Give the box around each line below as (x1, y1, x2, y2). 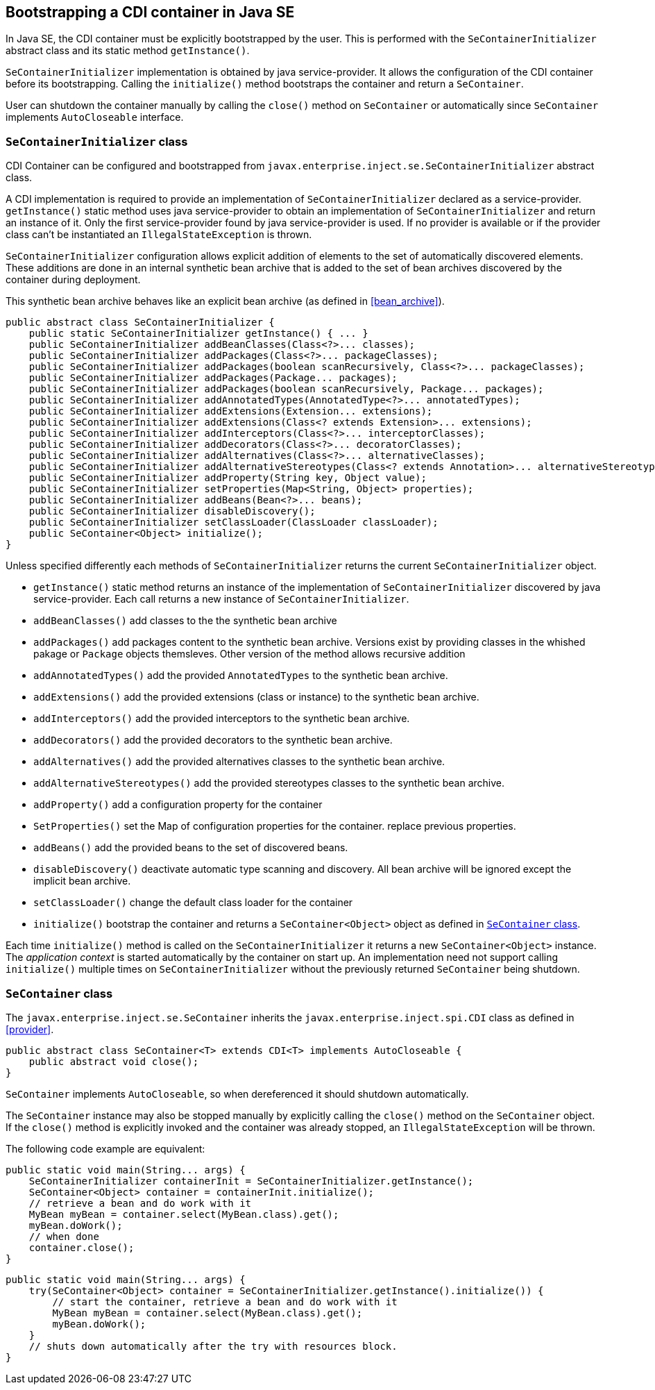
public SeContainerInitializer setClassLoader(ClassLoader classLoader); (28, 517, 439, 528)
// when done (28, 1230, 99, 1242)
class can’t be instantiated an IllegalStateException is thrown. (6, 228, 312, 241)
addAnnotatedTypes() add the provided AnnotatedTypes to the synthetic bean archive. (33, 669, 448, 682)
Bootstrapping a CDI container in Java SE (6, 3, 295, 21)
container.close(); (28, 1241, 135, 1253)
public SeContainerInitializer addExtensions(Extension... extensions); (28, 405, 433, 417)
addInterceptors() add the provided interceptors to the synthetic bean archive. (33, 712, 410, 725)
